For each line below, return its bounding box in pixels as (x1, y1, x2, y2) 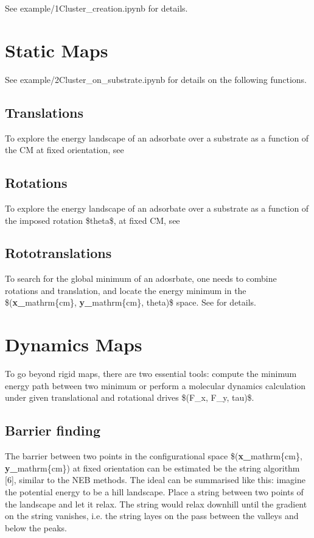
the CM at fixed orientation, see (5, 143, 124, 156)
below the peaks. (5, 521, 67, 534)
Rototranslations (5, 243, 112, 262)
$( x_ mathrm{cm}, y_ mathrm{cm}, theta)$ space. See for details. (5, 296, 256, 309)
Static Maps (5, 37, 108, 62)
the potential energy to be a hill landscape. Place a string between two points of (5, 485, 304, 498)
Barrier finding (5, 421, 101, 440)
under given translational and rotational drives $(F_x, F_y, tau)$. (5, 391, 254, 404)
